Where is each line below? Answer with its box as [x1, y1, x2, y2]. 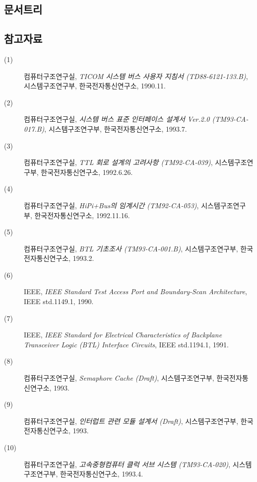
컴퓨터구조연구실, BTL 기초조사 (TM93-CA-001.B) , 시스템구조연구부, [24, 243, 238, 253]
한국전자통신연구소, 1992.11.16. [34, 210, 130, 220]
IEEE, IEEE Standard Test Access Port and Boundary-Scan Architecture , [24, 286, 247, 297]
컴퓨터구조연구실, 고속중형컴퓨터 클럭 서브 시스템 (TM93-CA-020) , [24, 459, 231, 469]
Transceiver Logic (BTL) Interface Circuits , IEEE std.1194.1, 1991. [24, 339, 229, 349]
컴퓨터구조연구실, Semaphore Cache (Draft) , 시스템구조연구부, [24, 373, 214, 383]
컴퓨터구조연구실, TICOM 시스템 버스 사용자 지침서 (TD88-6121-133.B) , [24, 71, 248, 81]
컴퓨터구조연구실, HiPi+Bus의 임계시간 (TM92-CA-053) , [24, 200, 199, 210]
